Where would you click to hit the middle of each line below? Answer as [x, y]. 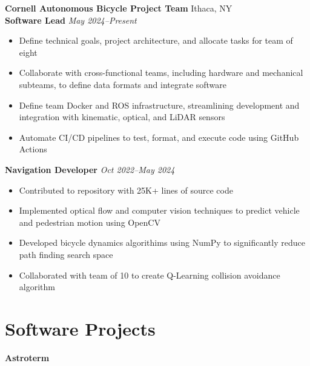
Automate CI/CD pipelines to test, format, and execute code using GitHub [159, 137]
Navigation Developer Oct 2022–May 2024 [90, 169]
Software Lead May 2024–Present [71, 20]
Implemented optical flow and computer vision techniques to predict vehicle [159, 210]
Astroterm [27, 357]
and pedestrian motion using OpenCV [90, 222]
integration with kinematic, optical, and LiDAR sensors [122, 117]
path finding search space [66, 254]
